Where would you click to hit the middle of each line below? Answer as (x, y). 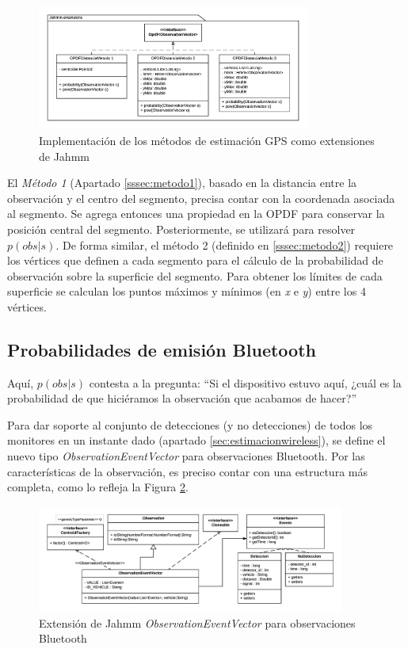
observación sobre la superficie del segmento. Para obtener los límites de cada (195, 275)
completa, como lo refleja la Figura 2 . (98, 487)
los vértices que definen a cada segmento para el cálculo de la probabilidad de (195, 260)
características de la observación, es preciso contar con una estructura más (187, 471)
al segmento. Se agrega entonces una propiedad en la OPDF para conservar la (196, 214)
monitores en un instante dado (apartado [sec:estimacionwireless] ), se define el (196, 440)
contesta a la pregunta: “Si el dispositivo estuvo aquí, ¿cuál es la (245, 382)
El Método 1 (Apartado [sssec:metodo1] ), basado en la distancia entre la (182, 183)
